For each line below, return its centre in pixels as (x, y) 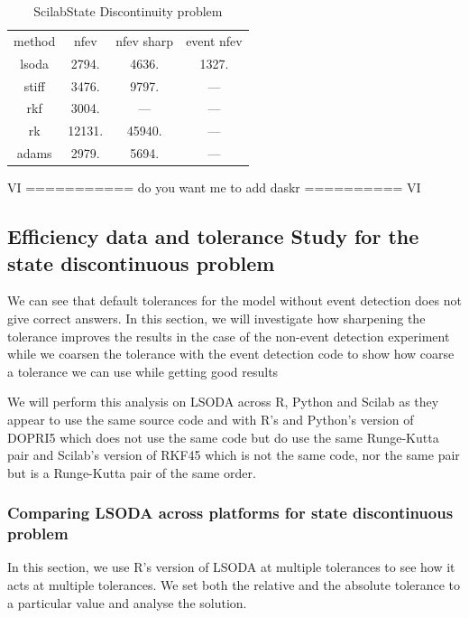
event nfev (214, 40)
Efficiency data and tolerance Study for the (213, 236)
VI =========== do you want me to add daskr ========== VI (214, 187)
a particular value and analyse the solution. (127, 602)
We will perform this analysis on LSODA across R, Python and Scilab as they (223, 402)
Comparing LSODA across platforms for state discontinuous (230, 513)
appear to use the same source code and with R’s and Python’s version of (211, 419)
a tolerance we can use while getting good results (143, 371)
